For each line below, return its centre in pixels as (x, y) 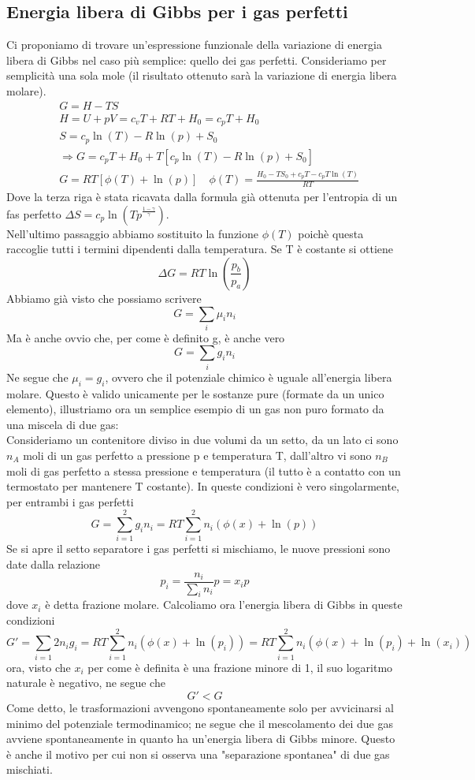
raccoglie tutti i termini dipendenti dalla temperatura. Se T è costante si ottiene (200, 249)
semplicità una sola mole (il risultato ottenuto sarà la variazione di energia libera (202, 75)
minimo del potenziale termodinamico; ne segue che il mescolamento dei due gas (200, 723)
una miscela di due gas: (63, 424)
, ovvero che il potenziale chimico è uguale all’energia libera (249, 377)
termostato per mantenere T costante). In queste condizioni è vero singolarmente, (203, 486)
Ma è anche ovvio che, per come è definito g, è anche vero (146, 337)
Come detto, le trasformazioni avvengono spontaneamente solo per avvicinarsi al (200, 707)
